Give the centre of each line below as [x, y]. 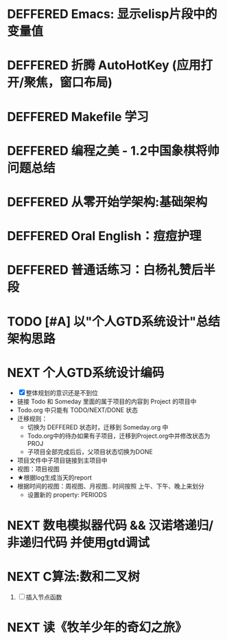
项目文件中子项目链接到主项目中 [62, 460]
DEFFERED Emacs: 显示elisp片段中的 [112, 14]
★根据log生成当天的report [55, 478]
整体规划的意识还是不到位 [62, 393]
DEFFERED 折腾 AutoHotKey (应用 [104, 65]
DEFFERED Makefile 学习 [78, 117]
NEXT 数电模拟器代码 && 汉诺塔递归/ [110, 525]
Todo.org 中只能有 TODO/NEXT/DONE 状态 [77, 410]
